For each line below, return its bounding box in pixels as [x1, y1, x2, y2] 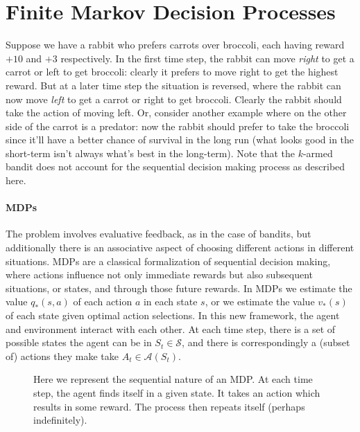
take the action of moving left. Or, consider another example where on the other [6, 105, 347, 120]
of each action [73, 294, 132, 309]
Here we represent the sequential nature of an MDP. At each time [33, 372, 313, 386]
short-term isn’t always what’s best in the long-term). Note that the [6, 145, 295, 160]
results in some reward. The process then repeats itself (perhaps [33, 399, 305, 413]
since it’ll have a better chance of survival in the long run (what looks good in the [6, 132, 354, 147]
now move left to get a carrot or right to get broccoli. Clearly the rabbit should [6, 91, 342, 106]
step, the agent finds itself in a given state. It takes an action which [33, 385, 320, 399]
